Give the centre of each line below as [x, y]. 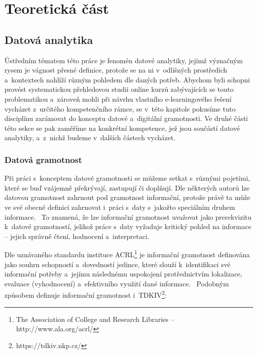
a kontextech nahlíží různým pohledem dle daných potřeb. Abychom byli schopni [127, 79]
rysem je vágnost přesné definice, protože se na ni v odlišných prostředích [116, 70]
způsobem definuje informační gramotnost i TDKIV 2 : [86, 294]
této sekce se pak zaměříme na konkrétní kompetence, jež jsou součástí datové [122, 128]
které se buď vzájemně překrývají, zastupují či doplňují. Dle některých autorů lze [127, 187]
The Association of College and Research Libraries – [95, 319]
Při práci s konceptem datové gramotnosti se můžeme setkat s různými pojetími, [127, 178]
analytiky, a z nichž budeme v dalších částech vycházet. [90, 138]
